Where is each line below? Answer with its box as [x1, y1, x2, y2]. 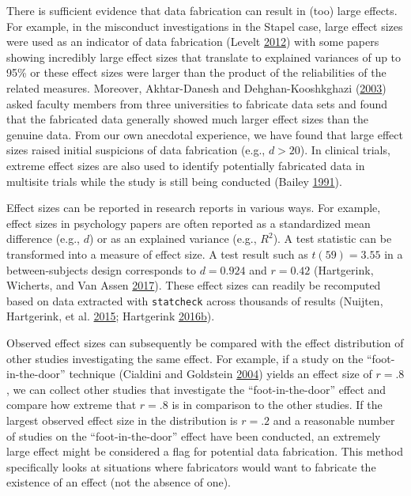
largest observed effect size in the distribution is [6, 411, 238, 428]
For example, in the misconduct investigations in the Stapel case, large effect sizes [6, 17, 403, 34]
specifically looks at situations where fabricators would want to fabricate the [6, 458, 376, 475]
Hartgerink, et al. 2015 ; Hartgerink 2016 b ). [6, 308, 215, 324]
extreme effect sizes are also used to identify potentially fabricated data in [6, 157, 365, 173]
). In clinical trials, [300, 142, 390, 158]
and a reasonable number [273, 411, 395, 428]
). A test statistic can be [273, 230, 392, 247]
